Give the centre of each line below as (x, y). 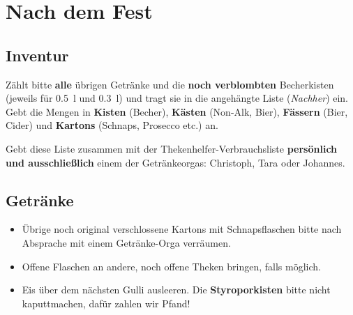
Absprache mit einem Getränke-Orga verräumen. (126, 242)
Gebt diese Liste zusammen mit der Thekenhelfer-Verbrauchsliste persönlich (172, 148)
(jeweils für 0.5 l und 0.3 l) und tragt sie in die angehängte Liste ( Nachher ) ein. (177, 98)
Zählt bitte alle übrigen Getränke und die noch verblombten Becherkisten (170, 84)
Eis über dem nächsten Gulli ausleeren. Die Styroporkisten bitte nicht (176, 290)
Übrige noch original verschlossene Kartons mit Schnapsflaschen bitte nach (182, 229)
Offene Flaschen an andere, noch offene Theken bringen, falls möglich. (171, 266)
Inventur (37, 55)
